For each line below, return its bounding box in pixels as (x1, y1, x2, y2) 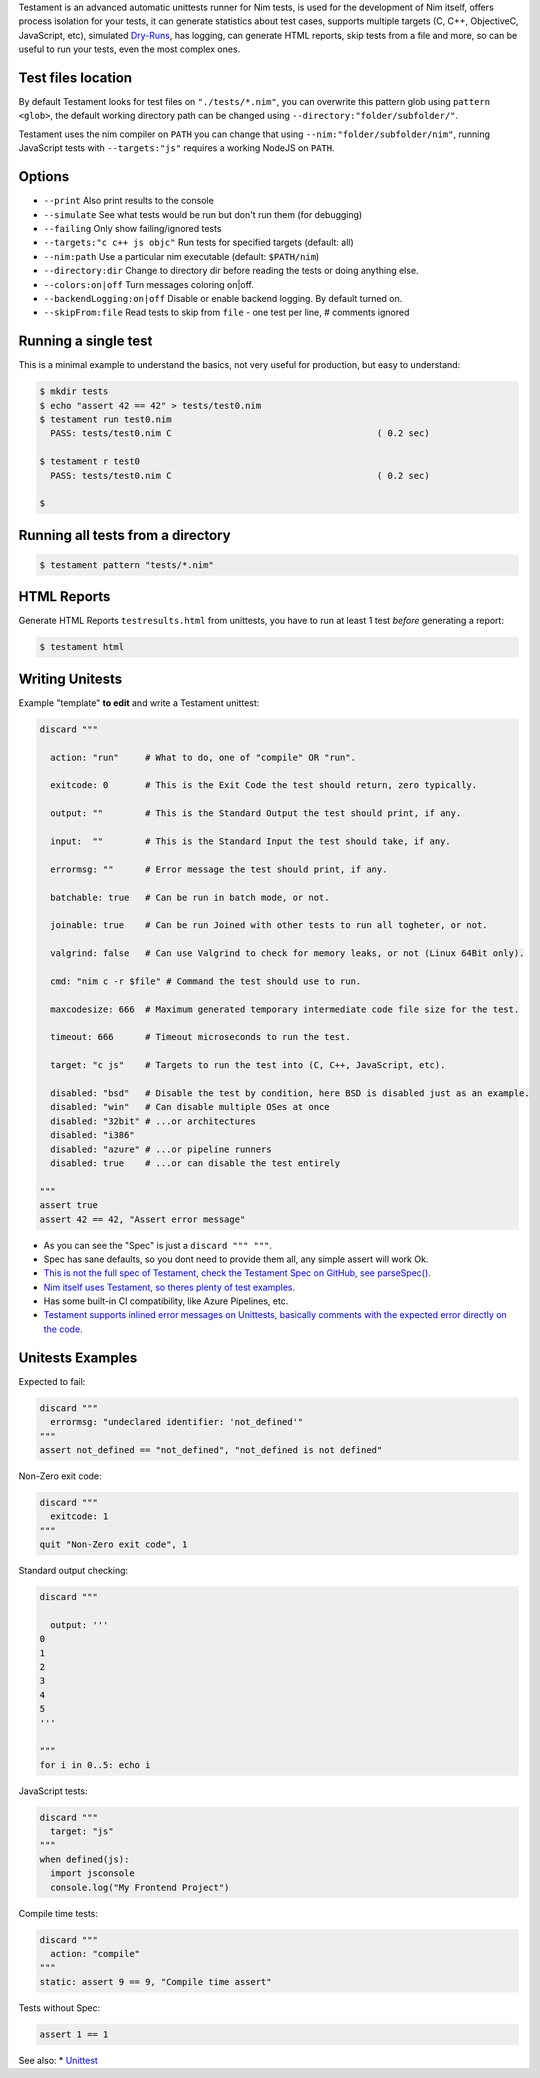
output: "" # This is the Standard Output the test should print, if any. (50, 808, 462, 819)
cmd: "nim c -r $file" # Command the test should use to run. (50, 975, 362, 987)
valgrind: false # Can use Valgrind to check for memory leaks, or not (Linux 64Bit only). (50, 948, 525, 959)
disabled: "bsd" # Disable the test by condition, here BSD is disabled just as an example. (50, 1088, 530, 1099)
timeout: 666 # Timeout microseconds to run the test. (50, 1031, 351, 1043)
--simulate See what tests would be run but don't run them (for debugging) (43, 208, 363, 220)
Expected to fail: (18, 1375, 86, 1387)
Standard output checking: (18, 1565, 129, 1577)
